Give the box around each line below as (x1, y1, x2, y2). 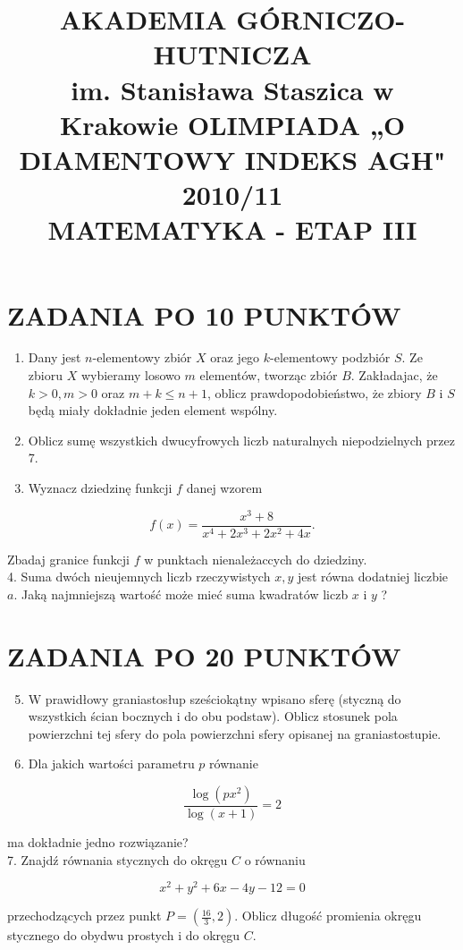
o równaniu (244, 850, 306, 869)
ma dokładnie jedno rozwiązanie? (7, 833, 189, 852)
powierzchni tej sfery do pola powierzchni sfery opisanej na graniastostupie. (28, 724, 442, 742)
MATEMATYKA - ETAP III (47, 211, 417, 248)
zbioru (28, 366, 63, 385)
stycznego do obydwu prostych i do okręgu (7, 926, 240, 945)
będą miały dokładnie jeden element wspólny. (28, 401, 278, 420)
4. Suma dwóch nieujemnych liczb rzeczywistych (7, 567, 271, 586)
